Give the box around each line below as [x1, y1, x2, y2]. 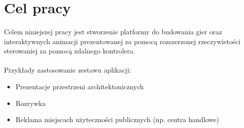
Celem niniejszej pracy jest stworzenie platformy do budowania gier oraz [4, 26, 222, 36]
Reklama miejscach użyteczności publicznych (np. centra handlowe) [15, 114, 219, 125]
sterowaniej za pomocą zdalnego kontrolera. [4, 46, 136, 56]
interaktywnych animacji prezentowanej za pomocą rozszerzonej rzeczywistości [4, 36, 241, 46]
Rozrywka [15, 98, 46, 108]
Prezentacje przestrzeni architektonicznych [15, 81, 144, 91]
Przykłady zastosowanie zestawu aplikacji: [4, 65, 131, 75]
